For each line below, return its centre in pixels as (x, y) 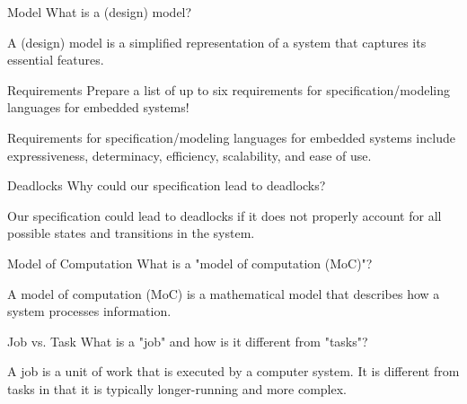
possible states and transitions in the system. (131, 233)
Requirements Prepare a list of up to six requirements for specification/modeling (229, 89)
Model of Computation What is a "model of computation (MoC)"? (190, 263)
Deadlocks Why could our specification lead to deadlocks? (167, 185)
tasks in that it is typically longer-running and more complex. (177, 388)
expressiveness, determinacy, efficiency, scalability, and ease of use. (189, 155)
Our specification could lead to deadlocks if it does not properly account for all (225, 215)
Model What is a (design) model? (100, 12)
